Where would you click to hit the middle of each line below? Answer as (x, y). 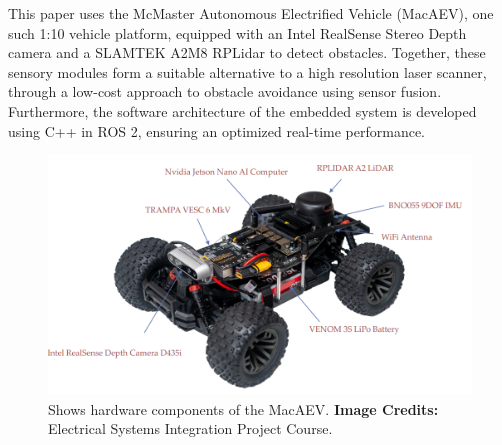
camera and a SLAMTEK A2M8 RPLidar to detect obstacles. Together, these (247, 52)
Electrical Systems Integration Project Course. (190, 428)
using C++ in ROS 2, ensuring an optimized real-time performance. (217, 130)
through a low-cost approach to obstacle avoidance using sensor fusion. (225, 91)
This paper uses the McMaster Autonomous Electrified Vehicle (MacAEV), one (251, 13)
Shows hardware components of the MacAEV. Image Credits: (243, 408)
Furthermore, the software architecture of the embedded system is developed (242, 110)
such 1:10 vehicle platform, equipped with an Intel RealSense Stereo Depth (237, 32)
